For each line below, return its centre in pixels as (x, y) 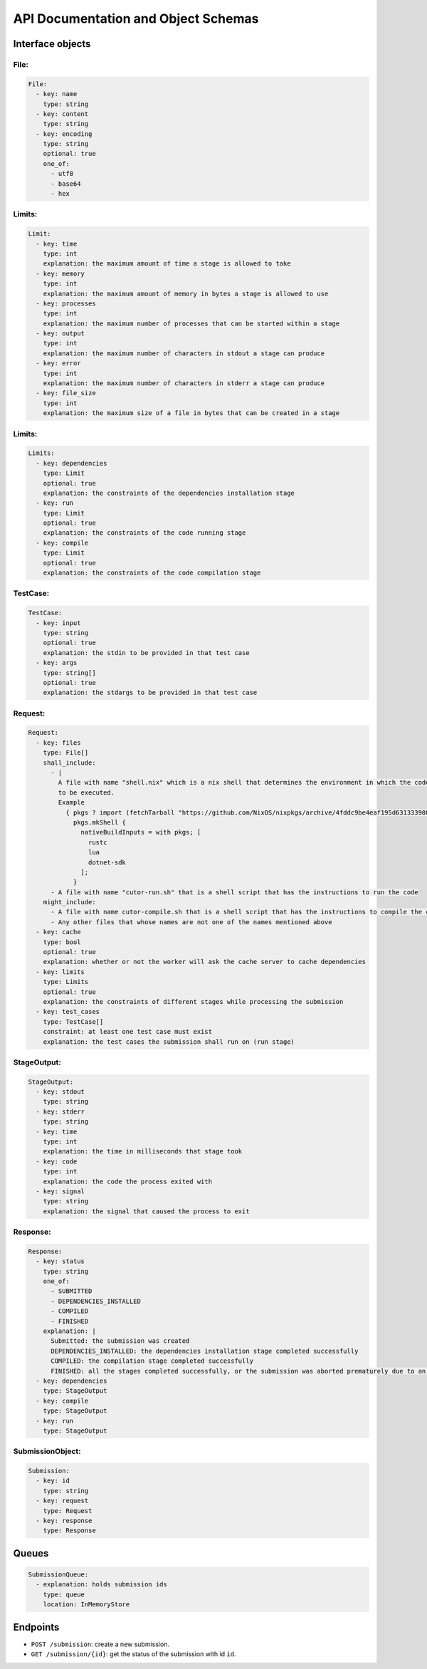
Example (72, 802)
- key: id (53, 1481)
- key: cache (58, 932)
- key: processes (66, 303)
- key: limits (60, 972)
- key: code (57, 1161)
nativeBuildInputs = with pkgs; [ (141, 832)
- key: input (58, 623)
